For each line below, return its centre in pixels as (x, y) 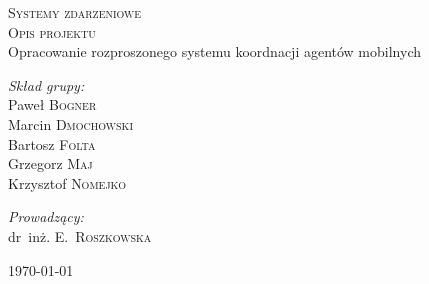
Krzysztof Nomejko (67, 182)
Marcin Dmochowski (70, 123)
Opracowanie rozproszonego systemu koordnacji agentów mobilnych (214, 51)
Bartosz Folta (52, 143)
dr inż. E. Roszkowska (80, 235)
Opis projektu (52, 31)
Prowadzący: (46, 216)
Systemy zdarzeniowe (75, 12)
